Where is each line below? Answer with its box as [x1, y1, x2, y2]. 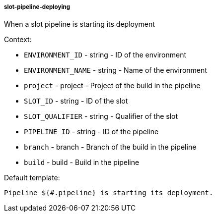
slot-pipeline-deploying [4, 3, 71, 10]
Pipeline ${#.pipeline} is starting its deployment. [4, 189, 214, 197]
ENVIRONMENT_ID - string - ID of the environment [24, 51, 187, 59]
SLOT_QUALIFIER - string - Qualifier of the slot [24, 112, 178, 121]
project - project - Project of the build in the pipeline [24, 81, 201, 90]
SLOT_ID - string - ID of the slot [24, 97, 128, 106]
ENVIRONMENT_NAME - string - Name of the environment [24, 66, 207, 75]
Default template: [4, 173, 60, 182]
